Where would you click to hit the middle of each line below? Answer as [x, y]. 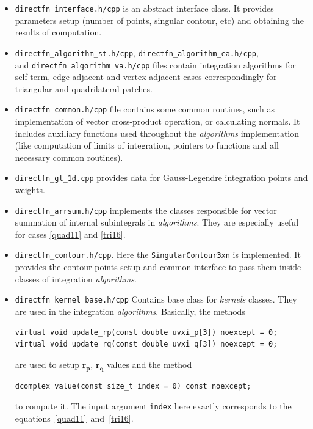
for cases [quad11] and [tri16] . [70, 234]
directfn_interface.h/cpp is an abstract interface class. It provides [144, 8]
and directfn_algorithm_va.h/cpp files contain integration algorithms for [155, 64]
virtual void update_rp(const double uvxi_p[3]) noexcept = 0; [146, 332]
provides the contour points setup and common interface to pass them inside [158, 267]
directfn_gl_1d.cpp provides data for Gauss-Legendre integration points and [161, 178]
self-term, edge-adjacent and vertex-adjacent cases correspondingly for [146, 77]
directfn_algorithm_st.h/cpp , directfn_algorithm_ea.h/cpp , [137, 52]
